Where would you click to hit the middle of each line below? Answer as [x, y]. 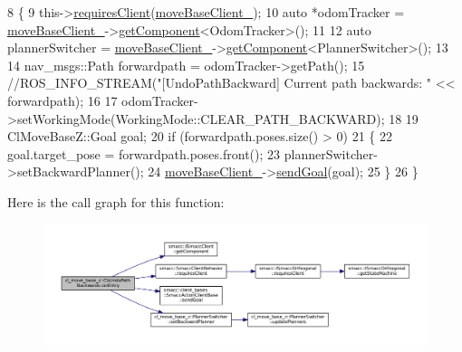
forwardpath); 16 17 [63, 100]
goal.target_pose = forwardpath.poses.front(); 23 [144, 153]
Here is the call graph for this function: [116, 201]
